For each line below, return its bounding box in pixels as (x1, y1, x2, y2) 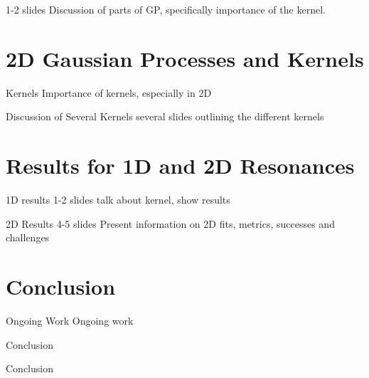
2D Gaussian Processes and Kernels (6, 43, 364, 73)
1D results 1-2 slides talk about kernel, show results (6, 192, 230, 207)
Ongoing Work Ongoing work (6, 313, 134, 327)
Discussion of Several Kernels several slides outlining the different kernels (6, 109, 324, 124)
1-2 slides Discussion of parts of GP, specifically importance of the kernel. (6, 2, 326, 16)
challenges (6, 230, 50, 245)
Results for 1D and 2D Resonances (6, 151, 355, 180)
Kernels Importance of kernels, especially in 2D (6, 85, 212, 100)
